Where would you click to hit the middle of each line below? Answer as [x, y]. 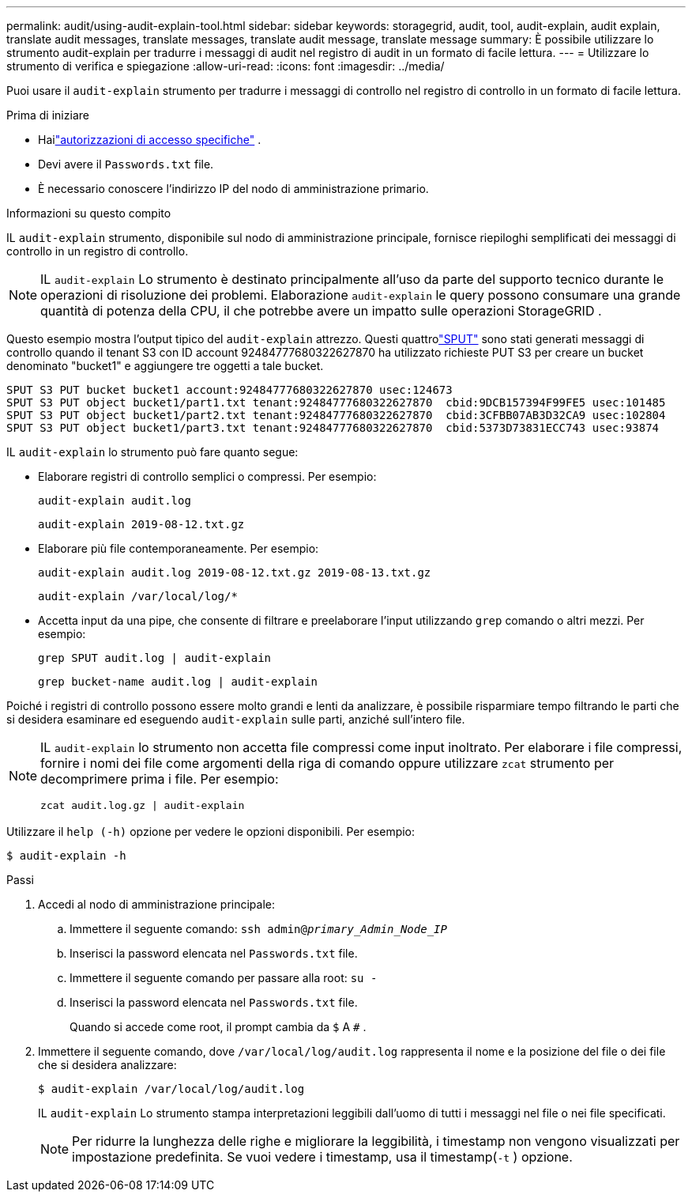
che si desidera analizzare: [107, 1065]
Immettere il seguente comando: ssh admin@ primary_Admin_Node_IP [258, 929]
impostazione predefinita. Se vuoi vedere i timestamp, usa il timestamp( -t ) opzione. [322, 1157]
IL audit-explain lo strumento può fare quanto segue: [152, 452]
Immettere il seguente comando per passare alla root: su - [224, 978]
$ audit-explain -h [66, 856]
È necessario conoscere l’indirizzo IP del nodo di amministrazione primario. [233, 189]
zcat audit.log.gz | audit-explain [143, 805]
